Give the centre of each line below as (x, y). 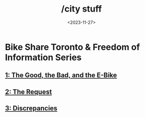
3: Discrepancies (31, 109)
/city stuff (81, 9)
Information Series (43, 57)
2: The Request (29, 92)
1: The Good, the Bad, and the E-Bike (61, 75)
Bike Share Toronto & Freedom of (72, 47)
